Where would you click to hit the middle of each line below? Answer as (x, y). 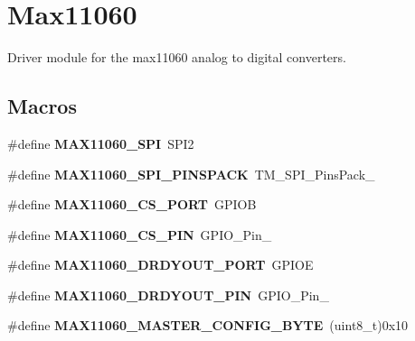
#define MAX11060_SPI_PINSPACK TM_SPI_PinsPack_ (191, 174)
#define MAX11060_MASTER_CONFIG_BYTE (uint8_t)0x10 (208, 325)
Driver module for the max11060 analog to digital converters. (177, 57)
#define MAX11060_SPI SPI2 (101, 143)
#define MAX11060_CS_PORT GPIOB (132, 204)
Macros (42, 106)
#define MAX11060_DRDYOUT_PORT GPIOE (160, 265)
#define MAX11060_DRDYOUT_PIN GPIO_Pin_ (168, 295)
